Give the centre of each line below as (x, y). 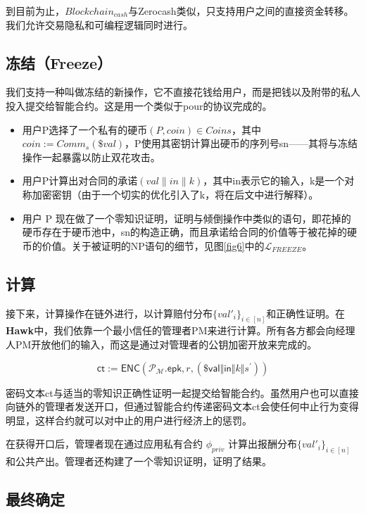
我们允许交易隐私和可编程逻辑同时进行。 (99, 24)
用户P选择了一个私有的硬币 (85, 129)
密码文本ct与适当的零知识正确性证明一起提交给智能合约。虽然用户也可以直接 (182, 392)
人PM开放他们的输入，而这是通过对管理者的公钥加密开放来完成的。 (162, 344)
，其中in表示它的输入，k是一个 (274, 180)
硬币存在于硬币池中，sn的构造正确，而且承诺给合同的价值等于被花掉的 (185, 232)
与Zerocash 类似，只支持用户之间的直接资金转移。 (241, 11)
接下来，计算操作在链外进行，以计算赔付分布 (109, 313)
